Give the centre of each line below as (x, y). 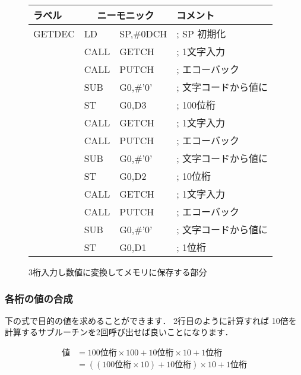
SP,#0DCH (143, 33)
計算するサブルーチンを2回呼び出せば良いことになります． (119, 332)
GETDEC (54, 33)
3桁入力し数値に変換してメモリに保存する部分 (118, 272)
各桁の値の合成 (39, 298)
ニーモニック (126, 15)
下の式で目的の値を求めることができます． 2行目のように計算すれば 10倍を (151, 320)
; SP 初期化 (201, 34)
